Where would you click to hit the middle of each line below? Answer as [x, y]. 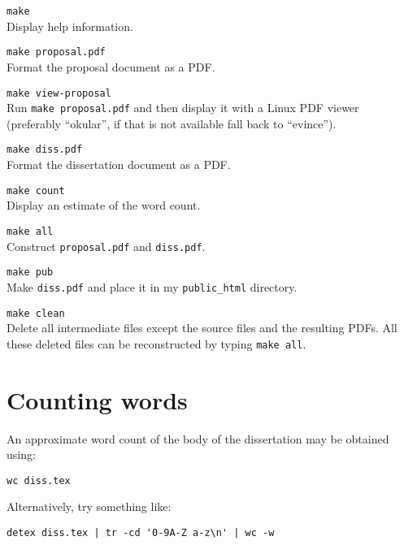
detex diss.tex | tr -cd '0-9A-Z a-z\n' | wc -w [141, 533]
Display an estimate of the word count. [104, 205]
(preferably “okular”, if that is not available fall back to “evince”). [172, 123]
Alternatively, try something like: [89, 506]
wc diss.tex [39, 480]
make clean [36, 313]
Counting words [97, 399]
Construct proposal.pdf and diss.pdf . [106, 246]
